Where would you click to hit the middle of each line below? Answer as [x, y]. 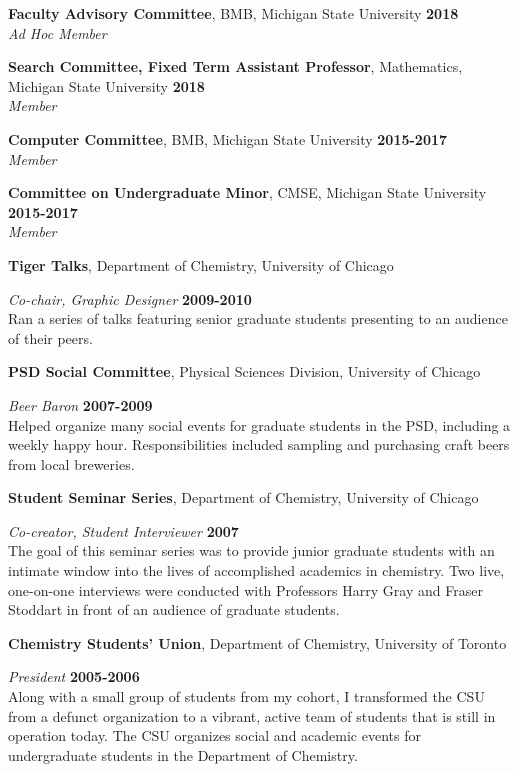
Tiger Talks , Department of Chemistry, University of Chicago [201, 264]
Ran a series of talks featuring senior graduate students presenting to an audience [258, 318]
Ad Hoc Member [57, 32]
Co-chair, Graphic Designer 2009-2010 [130, 298]
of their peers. [50, 337]
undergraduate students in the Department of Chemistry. [183, 754]
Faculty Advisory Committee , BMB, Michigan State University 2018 [233, 13]
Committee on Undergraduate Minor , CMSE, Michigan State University [247, 192]
